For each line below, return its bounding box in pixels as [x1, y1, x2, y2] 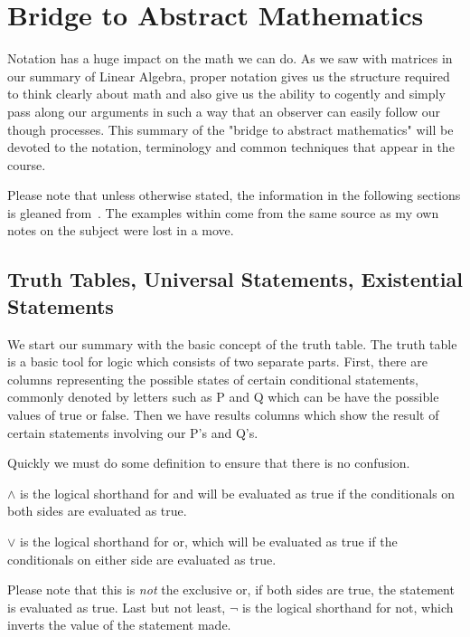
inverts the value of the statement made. [7, 615, 231, 634]
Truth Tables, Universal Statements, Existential [7, 265, 463, 293]
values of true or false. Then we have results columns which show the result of [7, 405, 439, 424]
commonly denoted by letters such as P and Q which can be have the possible [7, 387, 439, 406]
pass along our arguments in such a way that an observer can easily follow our [7, 101, 440, 120]
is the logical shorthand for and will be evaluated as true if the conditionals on [20, 483, 456, 502]
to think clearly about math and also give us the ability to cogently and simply [7, 84, 446, 103]
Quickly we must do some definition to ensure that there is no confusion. [7, 453, 410, 472]
